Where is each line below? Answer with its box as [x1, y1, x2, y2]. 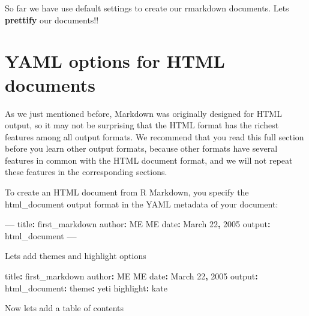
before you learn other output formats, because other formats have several [5, 142, 278, 155]
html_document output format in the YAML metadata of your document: [5, 197, 278, 210]
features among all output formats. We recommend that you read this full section [5, 130, 304, 143]
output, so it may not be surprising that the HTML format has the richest [5, 119, 279, 131]
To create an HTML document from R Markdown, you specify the [5, 186, 249, 198]
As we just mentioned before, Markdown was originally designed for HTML [5, 107, 282, 119]
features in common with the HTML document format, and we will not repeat [5, 154, 293, 166]
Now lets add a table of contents [5, 302, 124, 314]
